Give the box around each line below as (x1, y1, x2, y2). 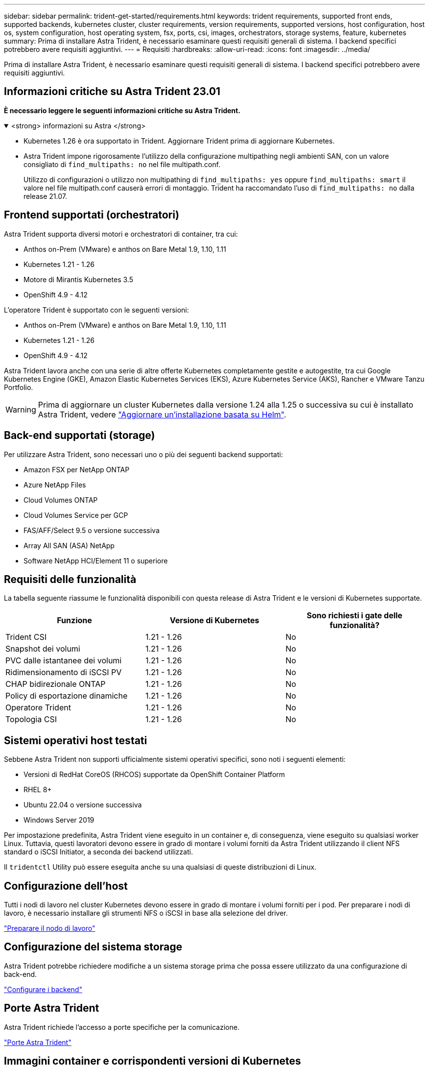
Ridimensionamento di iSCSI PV (5, 667, 122, 678)
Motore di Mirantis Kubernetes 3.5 (24, 275, 133, 284)
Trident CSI (5, 632, 47, 642)
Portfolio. (4, 383, 33, 391)
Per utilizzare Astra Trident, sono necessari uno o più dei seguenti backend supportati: (4, 450, 283, 459)
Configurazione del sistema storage (4, 941, 182, 953)
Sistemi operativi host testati (4, 734, 147, 747)
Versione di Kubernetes (169, 615, 260, 626)
